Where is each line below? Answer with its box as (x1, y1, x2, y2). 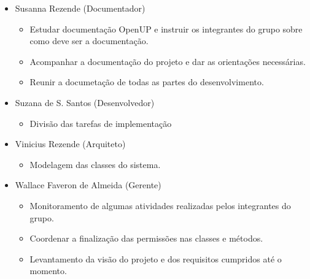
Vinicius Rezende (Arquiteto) (15, 137, 126, 150)
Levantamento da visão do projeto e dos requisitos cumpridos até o (29, 252, 282, 265)
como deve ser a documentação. (29, 34, 149, 47)
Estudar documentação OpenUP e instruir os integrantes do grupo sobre (29, 22, 303, 35)
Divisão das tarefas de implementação (29, 117, 172, 129)
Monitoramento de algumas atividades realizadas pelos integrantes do (29, 199, 291, 212)
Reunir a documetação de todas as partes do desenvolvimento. (29, 75, 264, 88)
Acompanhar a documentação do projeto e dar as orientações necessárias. (29, 55, 306, 67)
